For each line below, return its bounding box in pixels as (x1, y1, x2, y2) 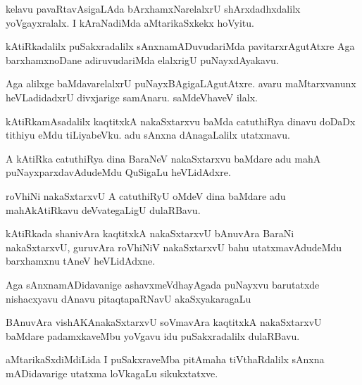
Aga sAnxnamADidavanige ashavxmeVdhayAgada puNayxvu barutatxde (6, 277, 320, 291)
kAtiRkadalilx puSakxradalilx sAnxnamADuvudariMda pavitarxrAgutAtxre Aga (6, 39, 355, 53)
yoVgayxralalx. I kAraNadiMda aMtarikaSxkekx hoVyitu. (6, 15, 254, 30)
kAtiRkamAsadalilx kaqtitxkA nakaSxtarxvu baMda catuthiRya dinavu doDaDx (6, 113, 356, 128)
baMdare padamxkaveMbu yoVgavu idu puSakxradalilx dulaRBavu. (6, 328, 300, 343)
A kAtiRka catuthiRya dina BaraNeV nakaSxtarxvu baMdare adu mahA (6, 151, 321, 165)
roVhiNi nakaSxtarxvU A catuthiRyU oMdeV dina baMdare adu (6, 188, 286, 203)
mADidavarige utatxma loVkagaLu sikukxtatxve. (6, 365, 218, 380)
